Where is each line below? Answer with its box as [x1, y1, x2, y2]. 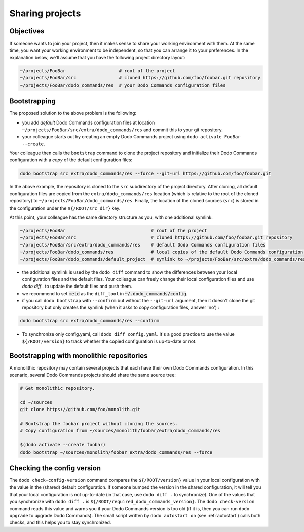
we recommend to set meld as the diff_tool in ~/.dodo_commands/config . [22, 290, 188, 296]
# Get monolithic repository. [20, 385, 95, 391]
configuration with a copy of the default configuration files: [9, 157, 133, 163]
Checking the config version [9, 464, 101, 473]
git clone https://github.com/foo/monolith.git [20, 406, 140, 413]
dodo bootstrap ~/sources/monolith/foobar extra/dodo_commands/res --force [20, 449, 213, 455]
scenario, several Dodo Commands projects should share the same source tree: [9, 372, 176, 378]
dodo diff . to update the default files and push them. [22, 283, 133, 290]
